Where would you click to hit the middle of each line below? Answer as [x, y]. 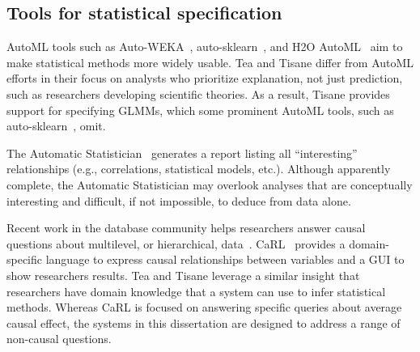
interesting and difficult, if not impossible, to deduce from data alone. [179, 200]
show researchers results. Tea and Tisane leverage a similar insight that [183, 275]
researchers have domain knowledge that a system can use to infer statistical [196, 291]
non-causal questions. [59, 339]
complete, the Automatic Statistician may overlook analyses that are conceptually [210, 184]
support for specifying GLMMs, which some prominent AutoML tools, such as [200, 110]
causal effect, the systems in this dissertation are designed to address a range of [204, 322]
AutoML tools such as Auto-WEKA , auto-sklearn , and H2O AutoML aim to [205, 47]
